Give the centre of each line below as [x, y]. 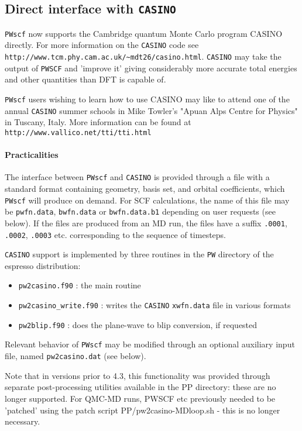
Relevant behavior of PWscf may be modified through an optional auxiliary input [150, 344]
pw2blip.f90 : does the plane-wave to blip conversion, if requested [138, 324]
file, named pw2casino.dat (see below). [75, 356]
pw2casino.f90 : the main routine [80, 285]
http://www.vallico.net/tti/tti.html [78, 132]
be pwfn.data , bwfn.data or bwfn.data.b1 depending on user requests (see [140, 211]
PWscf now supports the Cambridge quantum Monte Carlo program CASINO [144, 33]
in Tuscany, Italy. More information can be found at [98, 122]
